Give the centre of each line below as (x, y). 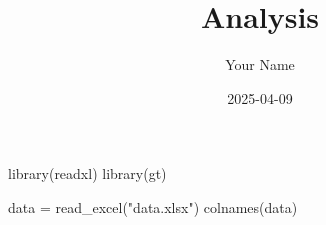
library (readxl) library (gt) (87, 173)
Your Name (260, 64)
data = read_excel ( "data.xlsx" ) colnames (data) (153, 206)
